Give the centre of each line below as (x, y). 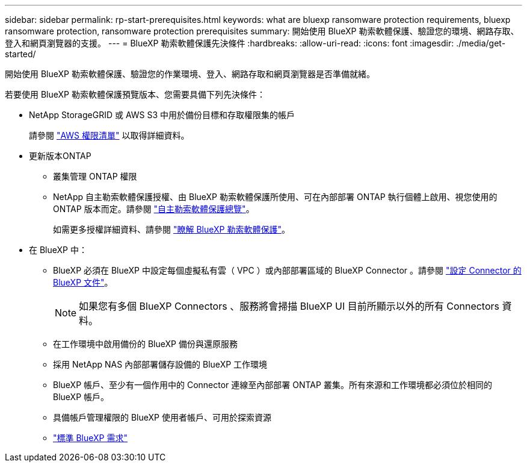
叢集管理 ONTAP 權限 (95, 176)
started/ (20, 54)
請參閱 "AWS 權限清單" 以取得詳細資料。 (109, 135)
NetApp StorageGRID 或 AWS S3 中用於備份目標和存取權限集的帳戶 (162, 115)
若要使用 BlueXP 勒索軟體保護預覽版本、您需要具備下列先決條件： (135, 94)
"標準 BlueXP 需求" (91, 438)
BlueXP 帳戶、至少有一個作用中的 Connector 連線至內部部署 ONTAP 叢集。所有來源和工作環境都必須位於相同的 (273, 385)
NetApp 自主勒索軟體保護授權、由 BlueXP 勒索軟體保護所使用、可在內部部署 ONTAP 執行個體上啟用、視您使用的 (275, 197)
